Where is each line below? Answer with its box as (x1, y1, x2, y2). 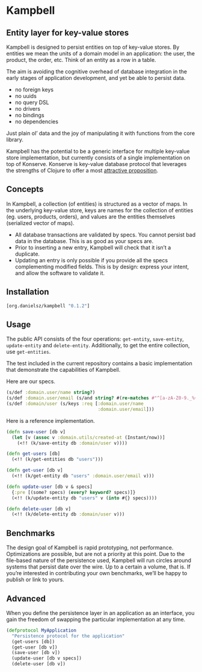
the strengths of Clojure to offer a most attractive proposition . (6, 167, 159, 174)
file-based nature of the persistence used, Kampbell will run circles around (6, 557, 191, 564)
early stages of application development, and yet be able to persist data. (6, 75, 186, 81)
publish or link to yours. (6, 576, 64, 584)
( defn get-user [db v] (6, 467, 63, 473)
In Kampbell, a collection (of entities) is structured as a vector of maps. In (6, 200, 188, 208)
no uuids (14, 93, 37, 99)
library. (6, 136, 24, 143)
